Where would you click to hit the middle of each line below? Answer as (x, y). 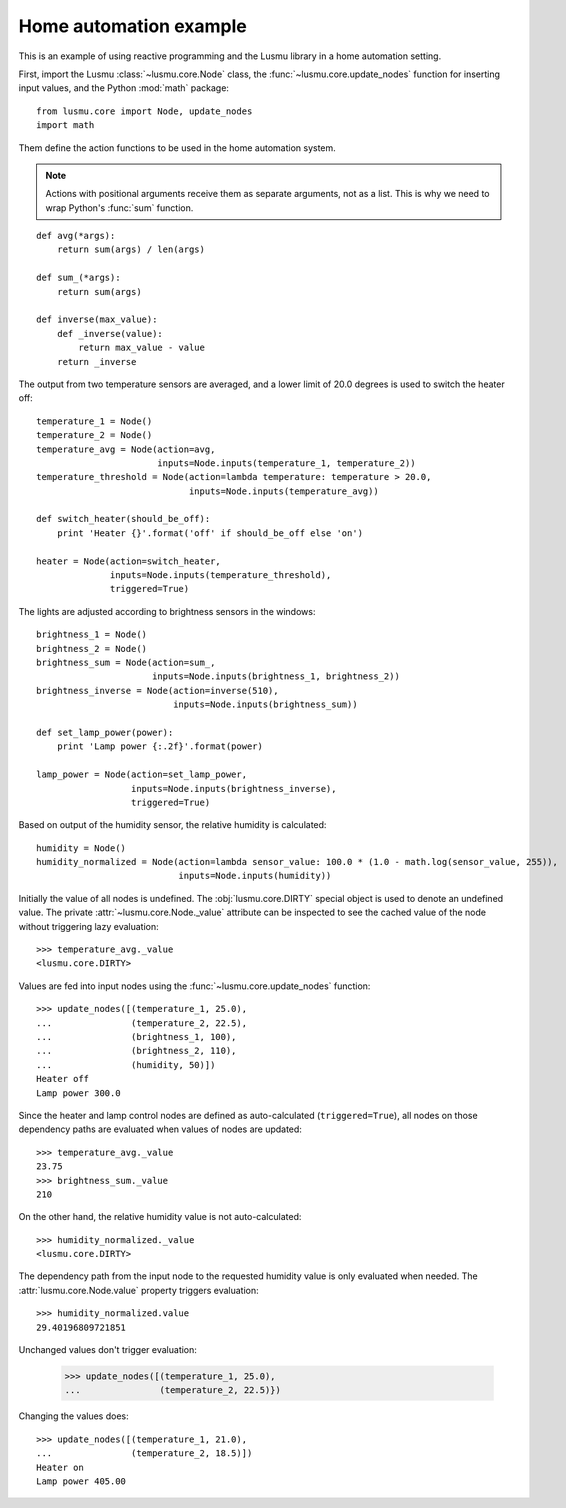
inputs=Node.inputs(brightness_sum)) (266, 704)
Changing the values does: (73, 1416)
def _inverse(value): (110, 333)
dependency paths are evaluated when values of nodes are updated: (160, 1129)
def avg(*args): (76, 236)
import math (65, 125)
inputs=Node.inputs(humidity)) (255, 876)
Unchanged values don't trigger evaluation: (107, 1350)
